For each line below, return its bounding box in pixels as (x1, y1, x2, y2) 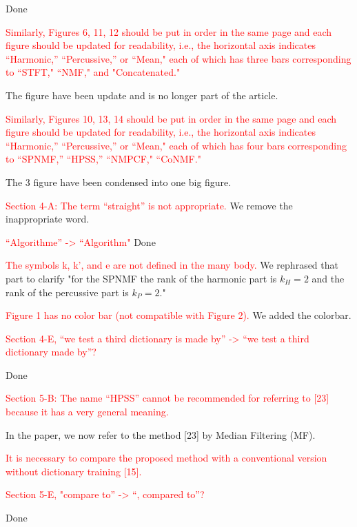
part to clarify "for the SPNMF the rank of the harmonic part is (6, 271, 277, 285)
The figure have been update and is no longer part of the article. (6, 87, 278, 102)
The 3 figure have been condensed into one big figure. (6, 174, 232, 189)
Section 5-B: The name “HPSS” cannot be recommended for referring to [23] (6, 391, 329, 405)
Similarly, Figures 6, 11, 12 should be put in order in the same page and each (6, 24, 332, 39)
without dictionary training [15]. (6, 464, 142, 478)
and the (312, 271, 345, 285)
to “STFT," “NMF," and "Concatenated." (6, 65, 181, 79)
